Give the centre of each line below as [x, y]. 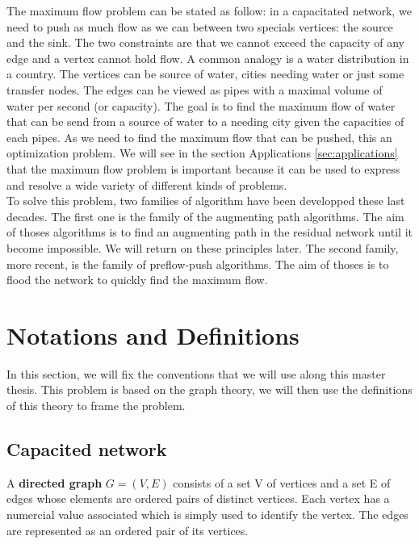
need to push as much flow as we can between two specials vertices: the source [200, 26]
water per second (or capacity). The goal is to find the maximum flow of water [201, 105]
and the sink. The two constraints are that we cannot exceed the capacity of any [205, 42]
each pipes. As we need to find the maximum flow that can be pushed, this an [199, 137]
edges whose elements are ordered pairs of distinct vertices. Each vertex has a [198, 498]
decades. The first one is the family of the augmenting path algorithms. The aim [205, 216]
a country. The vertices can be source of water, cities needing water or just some [205, 74]
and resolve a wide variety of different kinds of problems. [147, 184]
